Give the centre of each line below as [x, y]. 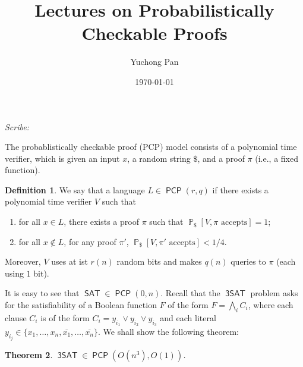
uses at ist [70, 261]
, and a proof [221, 158]
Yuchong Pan [154, 62]
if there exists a [240, 189]
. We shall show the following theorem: [168, 332]
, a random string [159, 158]
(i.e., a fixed [277, 158]
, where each [271, 305]
